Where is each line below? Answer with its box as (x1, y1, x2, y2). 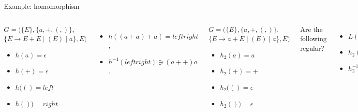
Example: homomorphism (4, 1, 80, 11)
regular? (300, 42, 325, 53)
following (300, 33, 327, 43)
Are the (300, 24, 323, 34)
